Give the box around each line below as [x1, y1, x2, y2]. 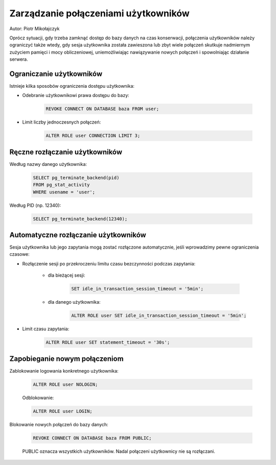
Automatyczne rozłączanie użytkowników [9, 231, 147, 239]
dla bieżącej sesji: [48, 272, 85, 278]
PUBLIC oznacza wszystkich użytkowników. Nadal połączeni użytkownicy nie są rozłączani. [22, 448, 216, 454]
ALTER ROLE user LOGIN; [33, 408, 93, 414]
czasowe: [9, 251, 30, 257]
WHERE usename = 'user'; [33, 189, 96, 195]
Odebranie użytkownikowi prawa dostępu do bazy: [22, 92, 130, 99]
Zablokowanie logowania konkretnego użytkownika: [9, 368, 119, 374]
